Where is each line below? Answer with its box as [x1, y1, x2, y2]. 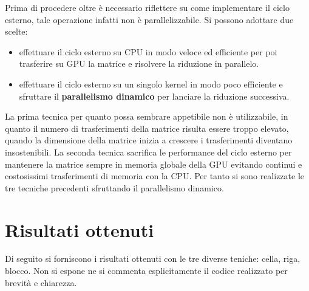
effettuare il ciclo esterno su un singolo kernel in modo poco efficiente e [19, 77, 283, 90]
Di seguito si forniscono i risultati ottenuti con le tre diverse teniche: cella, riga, [5, 252, 301, 265]
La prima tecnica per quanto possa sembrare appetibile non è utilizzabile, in [5, 110, 288, 123]
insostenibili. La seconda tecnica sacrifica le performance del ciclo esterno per [5, 145, 292, 158]
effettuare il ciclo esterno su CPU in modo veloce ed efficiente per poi [19, 45, 277, 58]
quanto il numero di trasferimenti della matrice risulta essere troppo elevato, [5, 122, 289, 134]
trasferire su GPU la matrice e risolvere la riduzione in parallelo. [19, 57, 259, 70]
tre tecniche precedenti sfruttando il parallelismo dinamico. [5, 181, 224, 194]
